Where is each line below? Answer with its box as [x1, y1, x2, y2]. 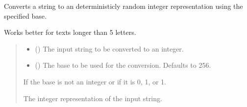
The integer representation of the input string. [23, 93, 162, 103]
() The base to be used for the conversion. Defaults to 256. [35, 60, 211, 70]
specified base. [4, 10, 47, 21]
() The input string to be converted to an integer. [35, 43, 184, 53]
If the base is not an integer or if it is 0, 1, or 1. [23, 76, 167, 86]
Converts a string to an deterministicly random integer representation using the [4, 1, 243, 11]
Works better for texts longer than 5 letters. [4, 27, 136, 37]
